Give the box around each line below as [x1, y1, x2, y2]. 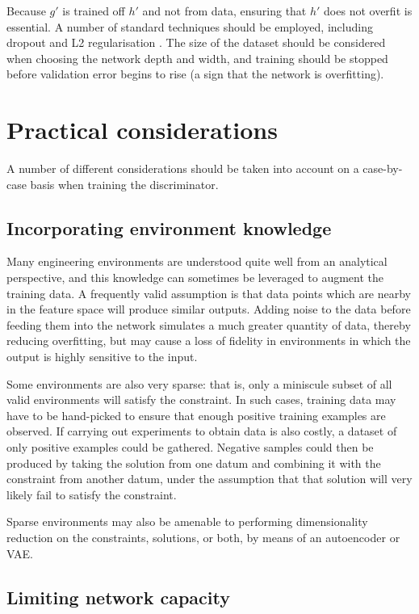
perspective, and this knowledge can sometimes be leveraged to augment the [6, 269, 383, 286]
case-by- [362, 160, 403, 177]
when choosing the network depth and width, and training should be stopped [6, 49, 388, 66]
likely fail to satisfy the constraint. [6, 486, 177, 503]
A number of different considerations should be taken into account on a [6, 160, 359, 177]
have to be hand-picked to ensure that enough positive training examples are [6, 406, 386, 423]
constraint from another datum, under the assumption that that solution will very [6, 470, 413, 487]
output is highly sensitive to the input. [6, 348, 198, 365]
